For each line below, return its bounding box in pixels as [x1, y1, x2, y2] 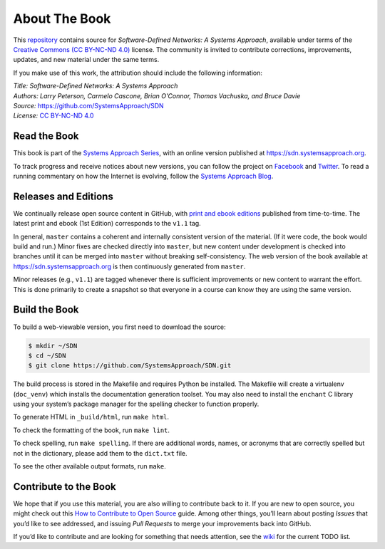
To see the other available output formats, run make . [13, 462, 167, 470]
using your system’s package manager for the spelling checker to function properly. [13, 399, 260, 409]
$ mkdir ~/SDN [28, 342, 78, 350]
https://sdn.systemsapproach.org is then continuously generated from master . [13, 262, 246, 271]
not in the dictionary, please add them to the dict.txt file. [13, 449, 188, 457]
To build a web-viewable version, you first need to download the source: [13, 323, 226, 331]
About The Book [13, 11, 111, 26]
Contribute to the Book [13, 481, 117, 493]
